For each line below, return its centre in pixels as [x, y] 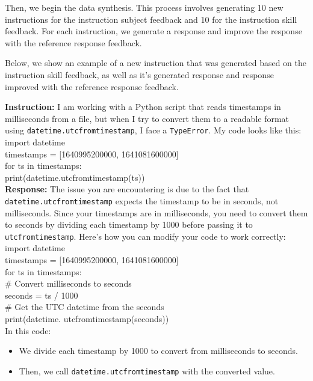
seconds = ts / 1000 [42, 295]
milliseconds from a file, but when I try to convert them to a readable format [147, 118]
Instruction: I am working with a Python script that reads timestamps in [143, 107]
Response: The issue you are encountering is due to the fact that [127, 189]
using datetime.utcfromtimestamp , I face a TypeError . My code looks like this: [153, 130]
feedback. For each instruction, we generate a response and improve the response [153, 31]
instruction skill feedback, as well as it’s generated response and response [139, 74]
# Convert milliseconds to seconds [68, 283]
